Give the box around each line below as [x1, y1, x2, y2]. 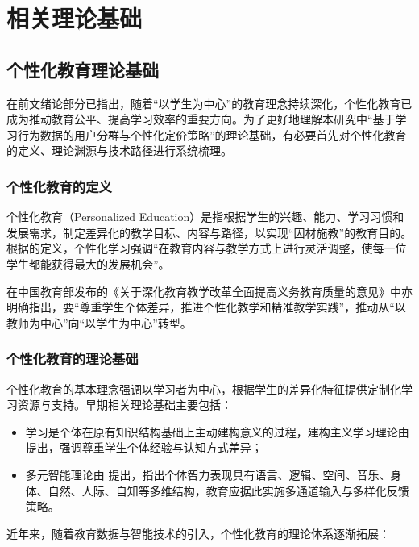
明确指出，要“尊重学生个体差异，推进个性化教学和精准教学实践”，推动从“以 [6, 299, 406, 315]
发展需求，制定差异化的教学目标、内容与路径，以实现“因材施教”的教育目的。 [6, 223, 413, 240]
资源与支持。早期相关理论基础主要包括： [17, 396, 232, 413]
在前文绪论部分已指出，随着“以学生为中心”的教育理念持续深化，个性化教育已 [6, 94, 413, 111]
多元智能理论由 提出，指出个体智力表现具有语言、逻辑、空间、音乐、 [25, 466, 391, 482]
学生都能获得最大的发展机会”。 [6, 255, 170, 272]
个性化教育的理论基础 [6, 349, 139, 369]
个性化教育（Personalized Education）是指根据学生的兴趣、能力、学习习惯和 [6, 208, 404, 225]
